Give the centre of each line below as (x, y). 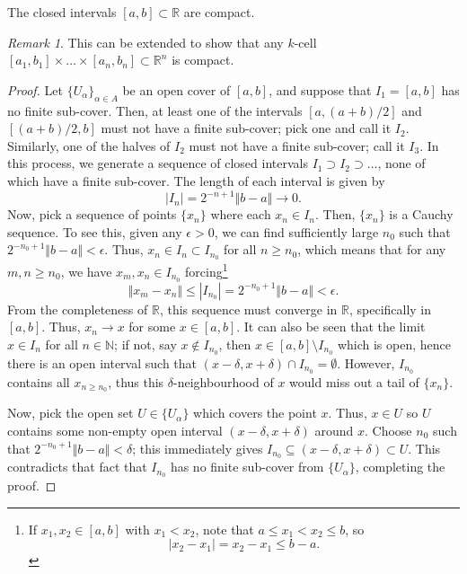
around (334, 430)
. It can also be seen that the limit (331, 327)
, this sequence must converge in (248, 309)
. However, (366, 362)
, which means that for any (372, 249)
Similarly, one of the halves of (89, 145)
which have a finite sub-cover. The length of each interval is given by (196, 180)
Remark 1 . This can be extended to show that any (145, 42)
